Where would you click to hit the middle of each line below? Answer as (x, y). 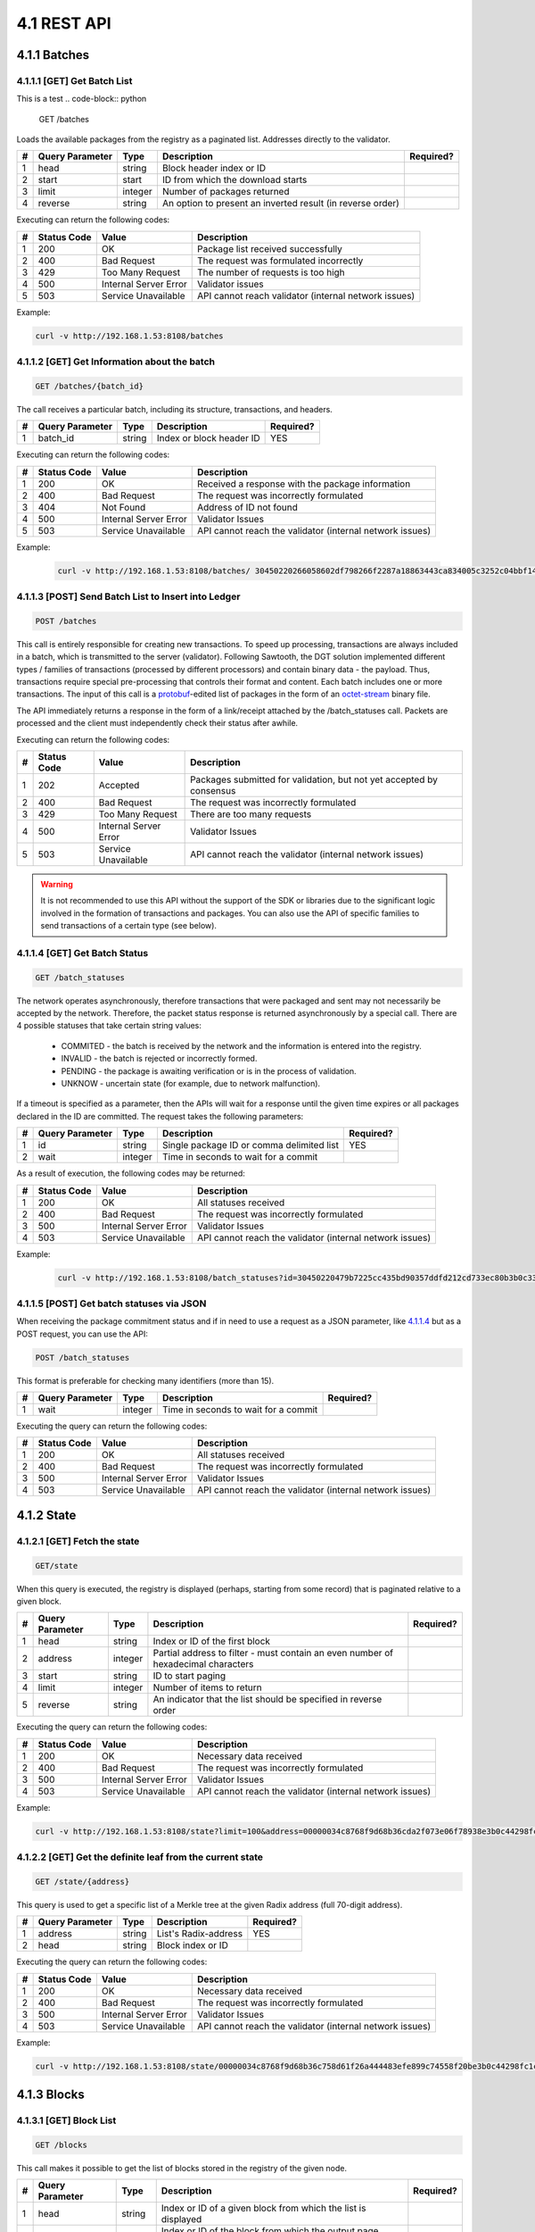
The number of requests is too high (271, 272)
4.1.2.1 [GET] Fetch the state (78, 1541)
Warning (57, 884)
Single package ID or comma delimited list (250, 1145)
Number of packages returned (226, 192)
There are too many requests (251, 814)
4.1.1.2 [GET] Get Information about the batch (116, 362)
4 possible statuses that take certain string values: (109, 1026)
